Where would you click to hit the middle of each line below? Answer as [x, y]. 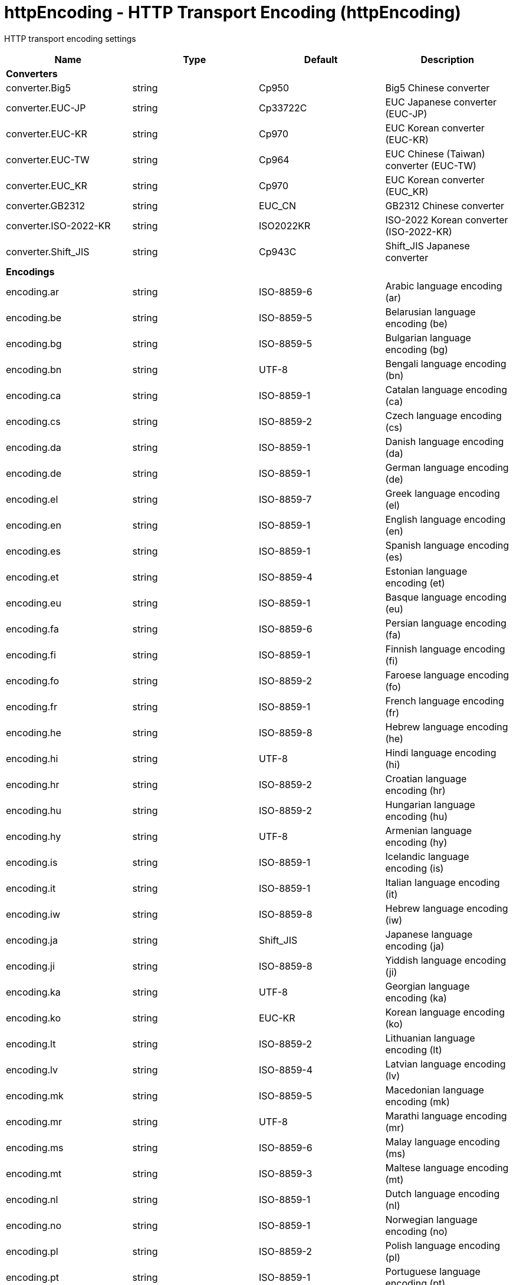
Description [447, 59]
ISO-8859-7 [285, 499]
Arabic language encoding [444, 286]
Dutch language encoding [443, 1193]
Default [321, 59]
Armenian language [429, 830]
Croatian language [426, 778]
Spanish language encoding [447, 545]
